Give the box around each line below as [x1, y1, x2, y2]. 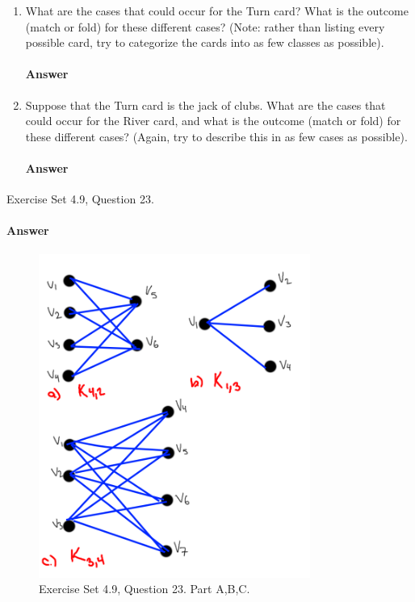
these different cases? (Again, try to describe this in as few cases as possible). [25, 128, 408, 144]
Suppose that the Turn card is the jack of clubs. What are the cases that [25, 96, 386, 113]
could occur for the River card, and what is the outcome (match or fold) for [25, 112, 401, 129]
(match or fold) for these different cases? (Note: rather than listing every [25, 18, 385, 35]
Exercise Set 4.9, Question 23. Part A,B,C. [39, 580, 250, 597]
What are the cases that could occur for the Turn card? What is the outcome [25, 2, 409, 19]
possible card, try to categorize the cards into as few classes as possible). [25, 34, 384, 51]
